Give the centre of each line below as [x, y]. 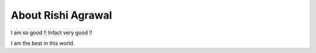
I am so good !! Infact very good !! [51, 33]
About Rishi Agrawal [61, 15]
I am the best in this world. [43, 43]
